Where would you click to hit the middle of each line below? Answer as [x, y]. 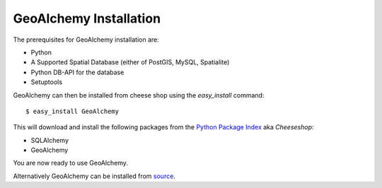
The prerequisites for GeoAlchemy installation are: [86, 40]
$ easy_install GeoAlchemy [73, 111]
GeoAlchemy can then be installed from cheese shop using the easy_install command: [139, 95]
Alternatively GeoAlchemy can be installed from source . [94, 176]
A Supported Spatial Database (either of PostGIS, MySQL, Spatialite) [130, 62]
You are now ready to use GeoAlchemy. [71, 163]
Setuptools [47, 82]
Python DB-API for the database [77, 72]
